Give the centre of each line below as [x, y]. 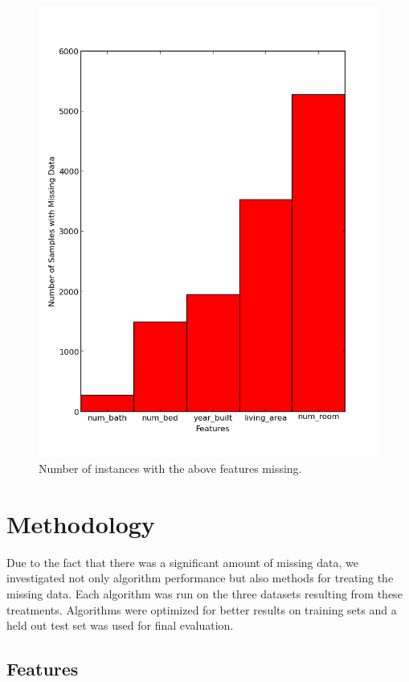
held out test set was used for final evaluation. [120, 625]
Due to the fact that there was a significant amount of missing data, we [183, 562]
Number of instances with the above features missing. [170, 468]
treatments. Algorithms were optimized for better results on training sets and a [202, 609]
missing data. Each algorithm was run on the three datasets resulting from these [204, 593]
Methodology [81, 523]
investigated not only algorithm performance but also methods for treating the [200, 578]
